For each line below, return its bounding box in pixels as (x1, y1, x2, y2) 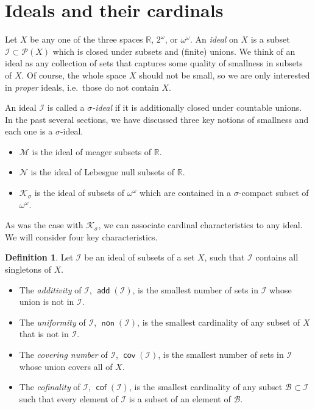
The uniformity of (19, 315, 86, 328)
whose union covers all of (19, 360, 113, 372)
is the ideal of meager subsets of (32, 145, 152, 158)
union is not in (19, 295, 74, 308)
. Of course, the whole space (21, 68, 127, 81)
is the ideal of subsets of (34, 186, 125, 199)
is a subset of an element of (129, 392, 231, 405)
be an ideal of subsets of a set (84, 251, 195, 264)
